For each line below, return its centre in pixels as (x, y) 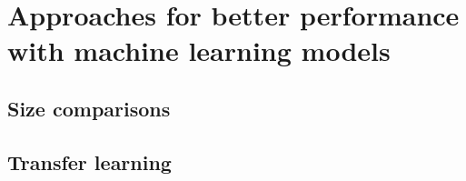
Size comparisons (89, 108)
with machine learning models (199, 50)
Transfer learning (89, 161)
